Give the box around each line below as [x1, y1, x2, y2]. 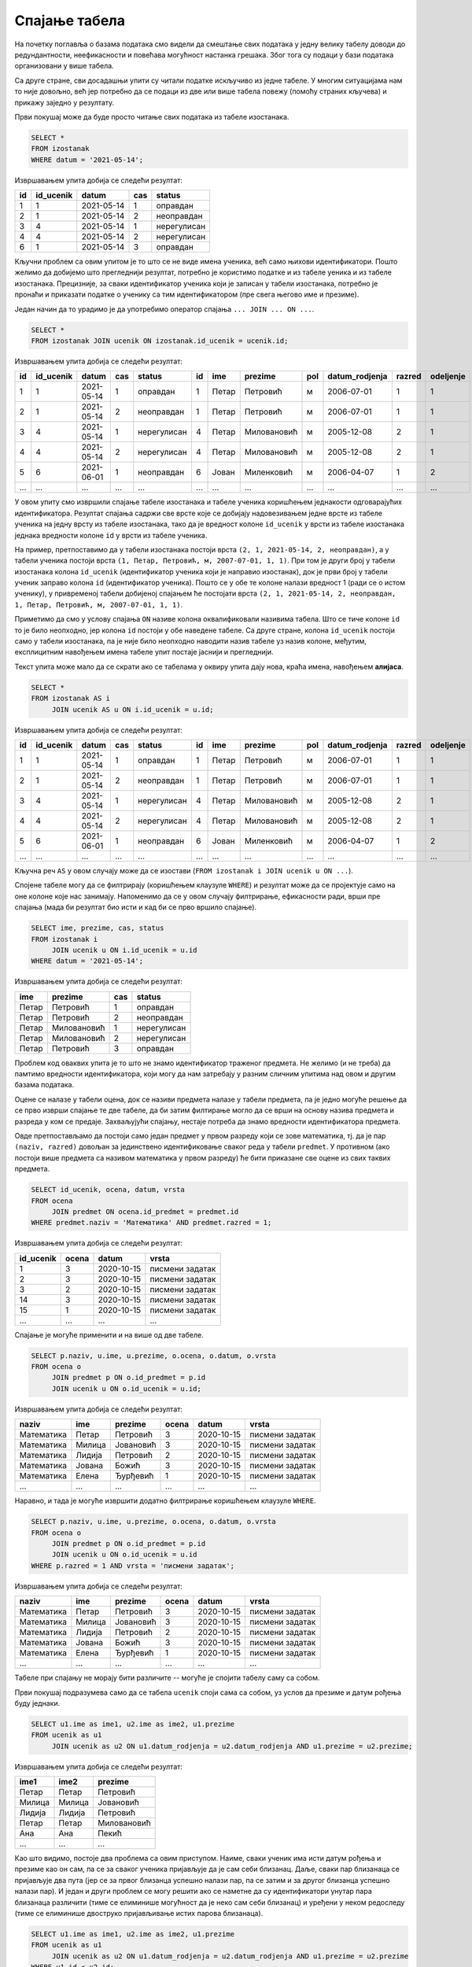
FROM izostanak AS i [31, 694, 110, 703]
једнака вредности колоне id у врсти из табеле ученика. [14, 530, 208, 540]
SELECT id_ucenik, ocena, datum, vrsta [31, 1185, 185, 1194]
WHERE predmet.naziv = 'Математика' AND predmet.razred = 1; [31, 1218, 272, 1227]
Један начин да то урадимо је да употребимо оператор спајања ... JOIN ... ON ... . [14, 304, 315, 314]
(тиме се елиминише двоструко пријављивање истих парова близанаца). [14, 1909, 264, 1918]
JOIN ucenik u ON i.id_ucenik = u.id [51, 945, 197, 954]
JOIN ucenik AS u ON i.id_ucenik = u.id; [51, 705, 214, 714]
